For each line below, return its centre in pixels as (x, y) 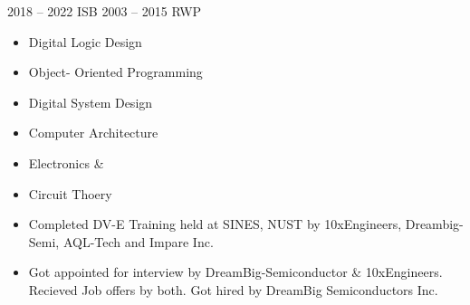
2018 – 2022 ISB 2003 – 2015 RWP (105, 11)
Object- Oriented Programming (115, 72)
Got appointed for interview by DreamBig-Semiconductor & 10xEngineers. (235, 272)
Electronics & (66, 162)
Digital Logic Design (85, 41)
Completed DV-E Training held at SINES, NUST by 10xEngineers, (215, 224)
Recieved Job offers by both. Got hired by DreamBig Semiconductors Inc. (233, 289)
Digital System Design (91, 102)
